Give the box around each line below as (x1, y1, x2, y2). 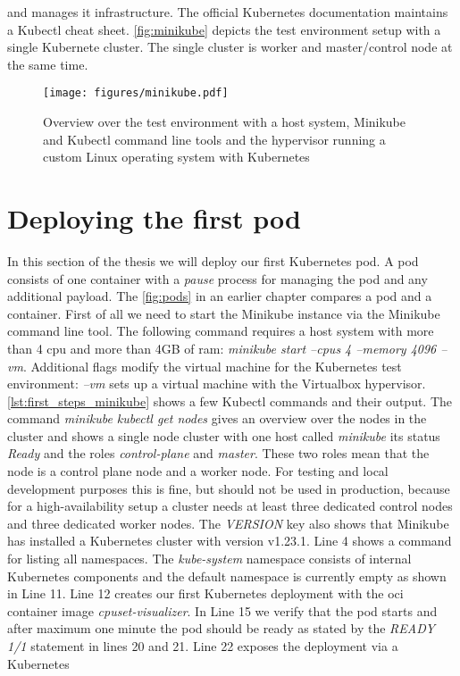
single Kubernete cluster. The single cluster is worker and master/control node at (7, 38, 453, 56)
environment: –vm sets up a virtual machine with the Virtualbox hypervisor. (7, 374, 426, 393)
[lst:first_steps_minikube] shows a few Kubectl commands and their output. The (7, 391, 453, 410)
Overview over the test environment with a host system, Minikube (43, 113, 406, 131)
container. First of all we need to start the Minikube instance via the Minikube (7, 304, 440, 322)
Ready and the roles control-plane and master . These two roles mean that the (7, 444, 430, 463)
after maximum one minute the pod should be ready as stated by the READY (7, 619, 435, 638)
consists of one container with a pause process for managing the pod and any (7, 269, 428, 288)
